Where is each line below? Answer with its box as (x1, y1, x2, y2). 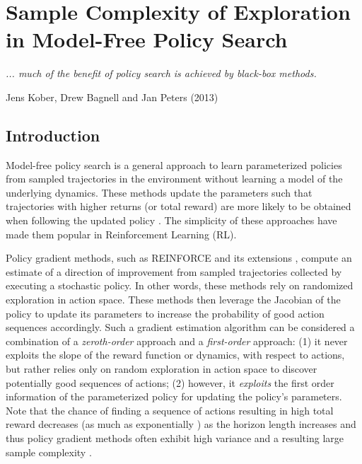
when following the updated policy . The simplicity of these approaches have (6, 213, 337, 228)
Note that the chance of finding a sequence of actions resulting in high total (6, 402, 334, 417)
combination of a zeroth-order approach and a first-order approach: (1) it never (6, 333, 348, 348)
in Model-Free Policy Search (6, 25, 288, 54)
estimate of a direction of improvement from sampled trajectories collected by (6, 264, 342, 279)
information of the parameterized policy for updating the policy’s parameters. (6, 389, 342, 404)
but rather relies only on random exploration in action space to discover (6, 361, 317, 376)
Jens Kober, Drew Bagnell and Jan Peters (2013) (6, 89, 218, 104)
